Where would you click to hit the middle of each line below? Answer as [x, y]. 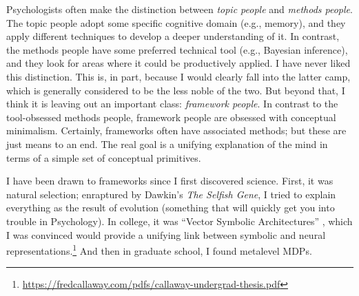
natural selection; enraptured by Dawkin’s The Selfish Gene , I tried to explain [171, 194]
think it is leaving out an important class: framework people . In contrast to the [172, 104]
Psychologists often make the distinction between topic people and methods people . [179, 9]
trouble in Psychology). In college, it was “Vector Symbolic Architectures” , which [179, 221]
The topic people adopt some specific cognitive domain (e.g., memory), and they [176, 22]
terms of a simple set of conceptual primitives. [104, 157]
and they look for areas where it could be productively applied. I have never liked [178, 63]
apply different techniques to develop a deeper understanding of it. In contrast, [173, 36]
